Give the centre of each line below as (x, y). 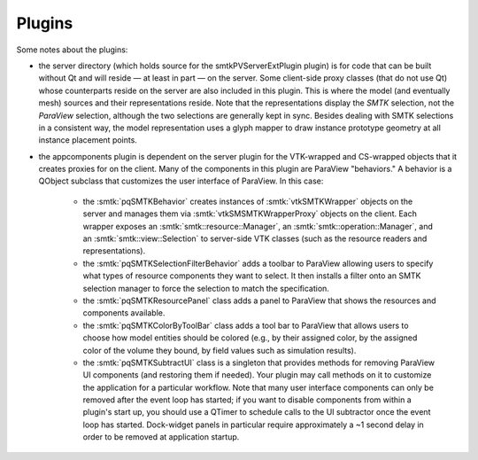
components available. (124, 313)
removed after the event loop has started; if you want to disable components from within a (247, 400)
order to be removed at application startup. (161, 437)
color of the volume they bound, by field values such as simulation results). (220, 350)
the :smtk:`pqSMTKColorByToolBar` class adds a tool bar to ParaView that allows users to (246, 325)
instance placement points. (88, 140)
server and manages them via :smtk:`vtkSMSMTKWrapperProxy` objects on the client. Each (250, 214)
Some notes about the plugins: (72, 50)
